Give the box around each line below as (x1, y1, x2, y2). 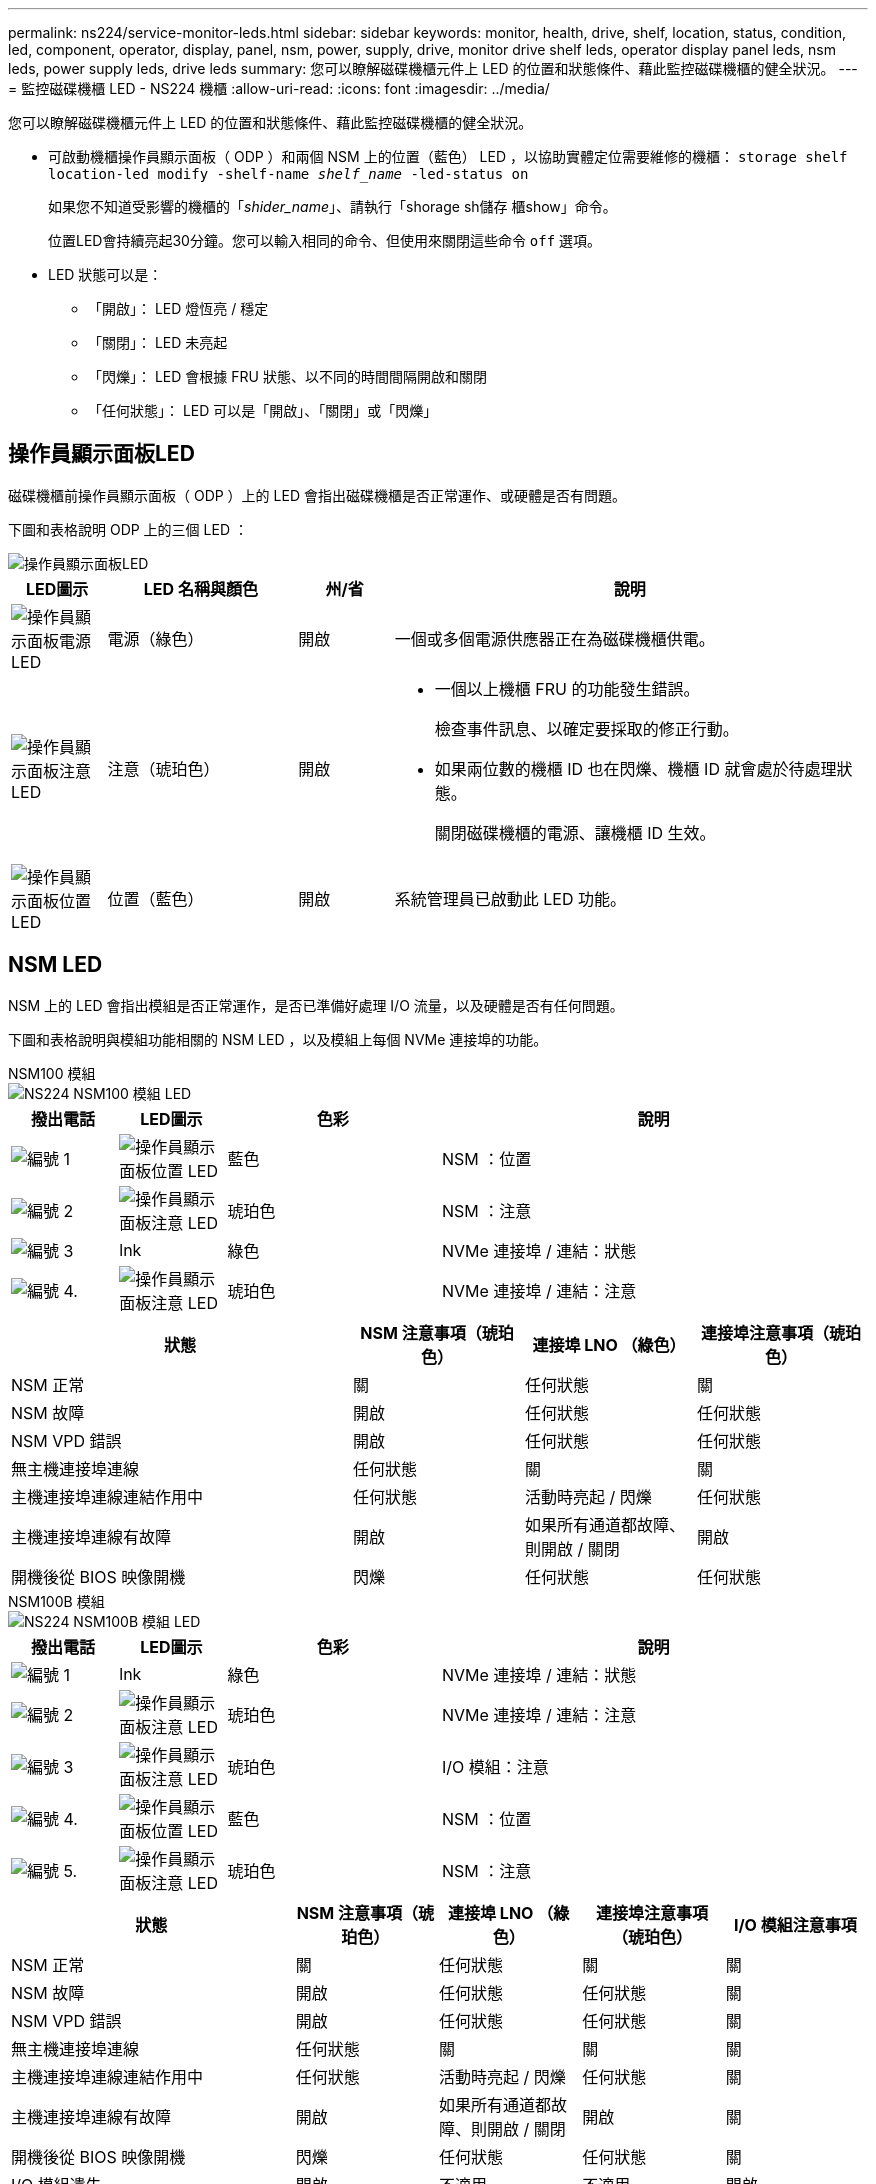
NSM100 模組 (8, 1064, 96, 1082)
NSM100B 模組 (8, 1592, 105, 1610)
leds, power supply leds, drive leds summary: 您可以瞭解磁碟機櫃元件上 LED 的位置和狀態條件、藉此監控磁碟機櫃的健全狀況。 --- (8, 60, 858, 77)
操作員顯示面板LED (8, 441, 195, 467)
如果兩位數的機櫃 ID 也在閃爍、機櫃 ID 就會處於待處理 (434, 758, 837, 779)
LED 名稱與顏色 (143, 578, 258, 599)
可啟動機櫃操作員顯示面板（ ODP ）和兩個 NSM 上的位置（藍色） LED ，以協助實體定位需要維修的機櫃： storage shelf (48, 148, 848, 165)
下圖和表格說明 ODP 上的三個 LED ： (8, 520, 248, 538)
